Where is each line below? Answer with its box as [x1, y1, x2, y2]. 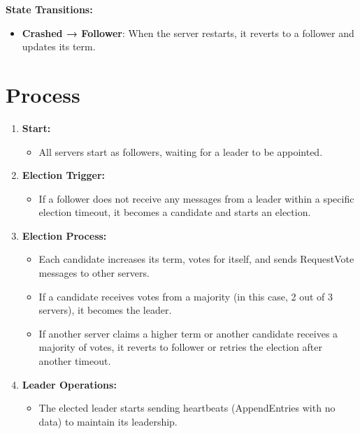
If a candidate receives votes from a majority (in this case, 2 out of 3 [38, 289, 333, 303]
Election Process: [22, 228, 107, 243]
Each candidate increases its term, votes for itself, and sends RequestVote [38, 252, 354, 266]
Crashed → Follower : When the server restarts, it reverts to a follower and [22, 25, 354, 40]
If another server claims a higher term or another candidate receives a [38, 326, 338, 340]
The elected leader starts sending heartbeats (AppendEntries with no [38, 400, 336, 415]
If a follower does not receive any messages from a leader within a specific [38, 191, 354, 205]
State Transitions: [6, 2, 93, 16]
